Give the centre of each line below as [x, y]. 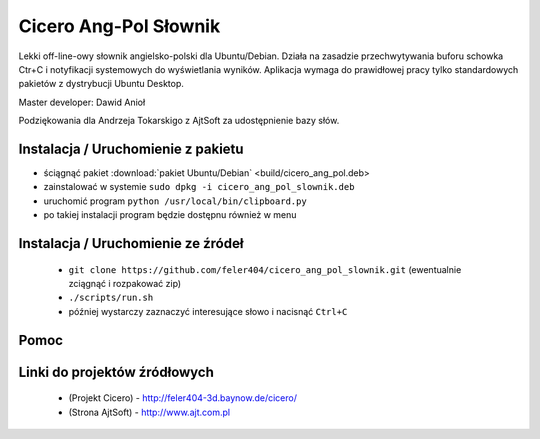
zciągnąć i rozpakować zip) [125, 283]
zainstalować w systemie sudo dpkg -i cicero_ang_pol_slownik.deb [199, 187]
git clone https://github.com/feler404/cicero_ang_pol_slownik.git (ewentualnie [265, 269]
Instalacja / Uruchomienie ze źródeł [131, 243]
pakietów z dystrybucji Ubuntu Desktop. [101, 84]
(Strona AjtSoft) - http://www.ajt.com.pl [149, 412]
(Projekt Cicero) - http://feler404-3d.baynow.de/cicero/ [182, 398]
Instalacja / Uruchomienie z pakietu [131, 148]
